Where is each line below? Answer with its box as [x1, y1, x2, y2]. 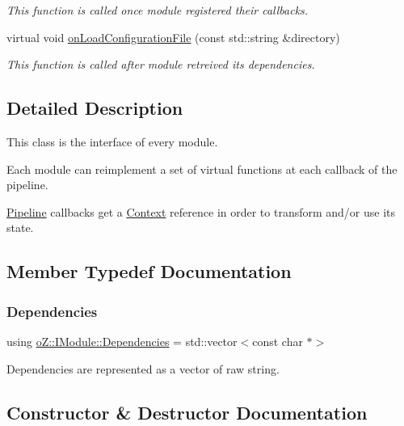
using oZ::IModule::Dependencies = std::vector [6, 332, 238, 349]
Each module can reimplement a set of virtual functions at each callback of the [6, 160, 398, 177]
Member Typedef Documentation [6, 259, 292, 284]
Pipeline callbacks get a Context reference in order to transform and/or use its [6, 203, 396, 220]
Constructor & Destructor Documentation [6, 399, 368, 424]
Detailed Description [6, 95, 183, 120]
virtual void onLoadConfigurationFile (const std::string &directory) [6, 28, 340, 45]
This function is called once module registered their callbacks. [6, 2, 309, 18]
